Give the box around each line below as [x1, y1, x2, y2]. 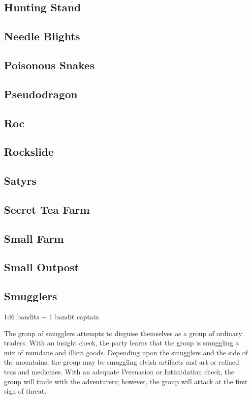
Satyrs [4, 173, 37, 188]
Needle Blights [4, 28, 80, 44]
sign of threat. [4, 386, 47, 396]
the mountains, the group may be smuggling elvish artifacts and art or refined [4, 357, 239, 367]
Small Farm [4, 230, 64, 246]
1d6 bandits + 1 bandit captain [4, 312, 99, 322]
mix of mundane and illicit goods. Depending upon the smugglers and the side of [4, 347, 248, 357]
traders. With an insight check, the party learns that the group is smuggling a [4, 338, 239, 348]
